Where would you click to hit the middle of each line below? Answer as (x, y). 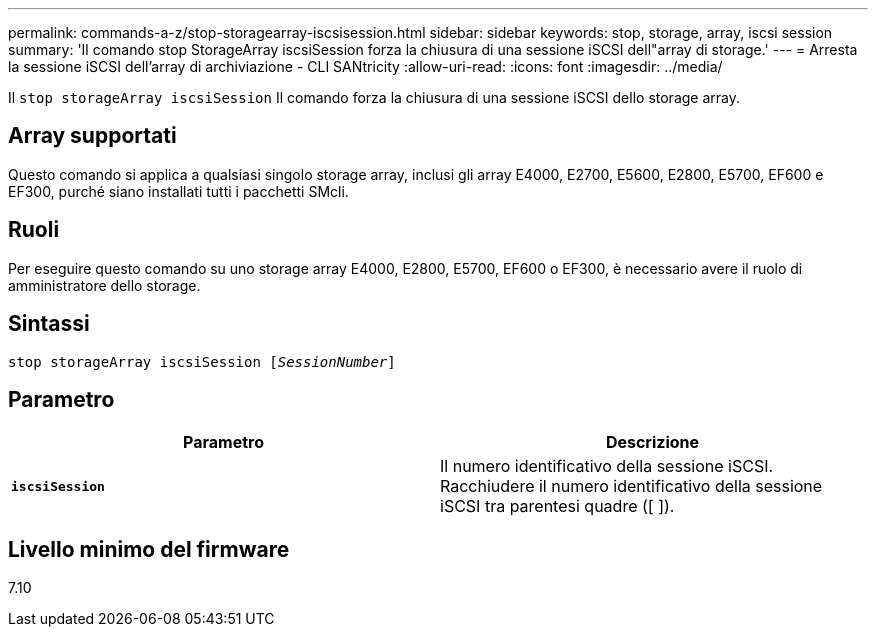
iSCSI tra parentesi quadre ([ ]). (557, 506)
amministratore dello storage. (104, 285)
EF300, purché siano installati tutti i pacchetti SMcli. (178, 191)
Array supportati (92, 136)
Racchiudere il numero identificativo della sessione (631, 486)
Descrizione (652, 442)
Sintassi (49, 324)
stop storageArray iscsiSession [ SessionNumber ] (202, 361)
